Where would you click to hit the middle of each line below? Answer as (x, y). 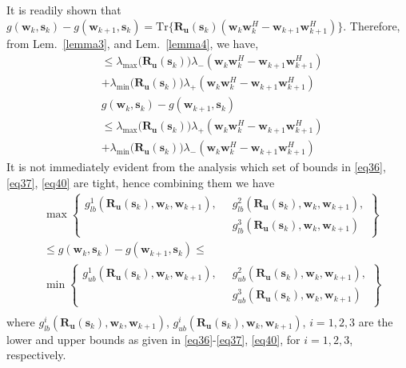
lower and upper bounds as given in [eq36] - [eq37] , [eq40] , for (153, 339)
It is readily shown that (64, 10)
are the (376, 321)
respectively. (36, 355)
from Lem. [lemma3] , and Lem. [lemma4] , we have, (133, 43)
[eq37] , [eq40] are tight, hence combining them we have (141, 182)
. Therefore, (372, 25)
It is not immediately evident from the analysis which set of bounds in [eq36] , (196, 167)
